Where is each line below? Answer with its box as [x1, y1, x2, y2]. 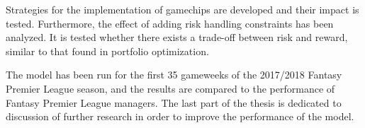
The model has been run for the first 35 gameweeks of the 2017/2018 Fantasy [6, 67, 342, 82]
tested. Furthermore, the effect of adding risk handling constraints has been [6, 16, 334, 30]
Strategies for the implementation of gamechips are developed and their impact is [6, 2, 359, 16]
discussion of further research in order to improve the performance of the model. [6, 109, 354, 124]
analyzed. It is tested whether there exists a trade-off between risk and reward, [6, 30, 348, 45]
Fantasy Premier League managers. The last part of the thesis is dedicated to [6, 95, 342, 110]
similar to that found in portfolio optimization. [6, 43, 209, 58]
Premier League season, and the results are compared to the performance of [6, 81, 335, 95]
